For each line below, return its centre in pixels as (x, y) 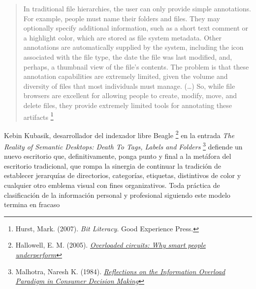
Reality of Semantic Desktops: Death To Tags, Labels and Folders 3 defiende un (123, 146)
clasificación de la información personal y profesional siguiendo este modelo (117, 195)
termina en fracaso (32, 204)
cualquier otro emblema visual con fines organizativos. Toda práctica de (112, 185)
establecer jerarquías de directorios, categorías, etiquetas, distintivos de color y (123, 175)
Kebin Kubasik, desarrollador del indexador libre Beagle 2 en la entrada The (119, 134)
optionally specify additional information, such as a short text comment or (136, 28)
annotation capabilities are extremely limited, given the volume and (126, 76)
